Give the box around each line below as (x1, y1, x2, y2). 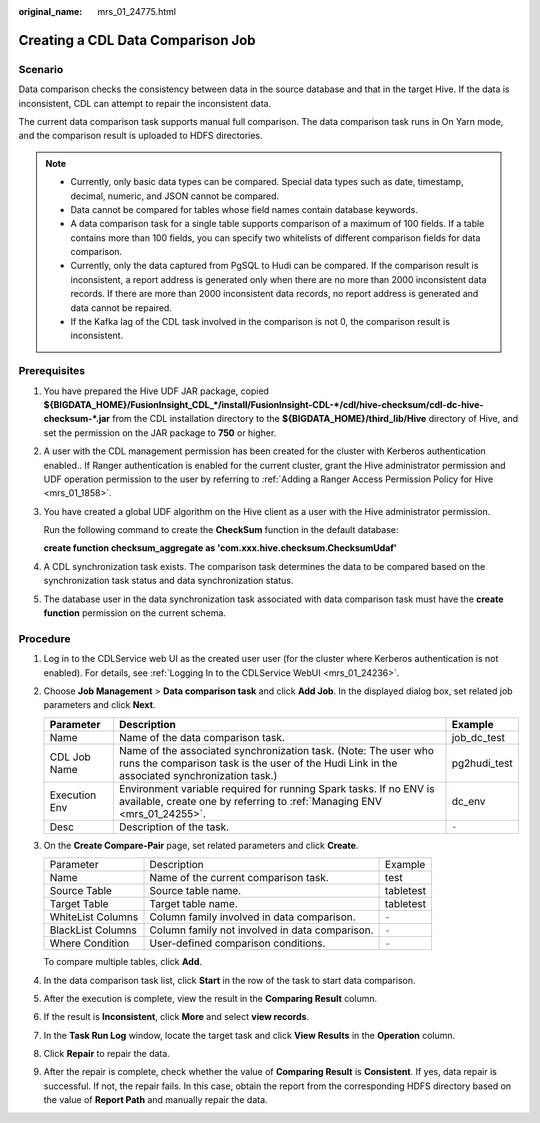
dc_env (451, 794, 486, 808)
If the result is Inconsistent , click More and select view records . (43, 1011, 310, 1023)
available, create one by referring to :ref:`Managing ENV (118, 794, 382, 808)
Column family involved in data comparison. (149, 910, 356, 924)
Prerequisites (18, 364, 85, 378)
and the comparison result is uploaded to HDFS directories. (18, 130, 264, 142)
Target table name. (149, 897, 239, 911)
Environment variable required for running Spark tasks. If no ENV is (118, 781, 435, 795)
